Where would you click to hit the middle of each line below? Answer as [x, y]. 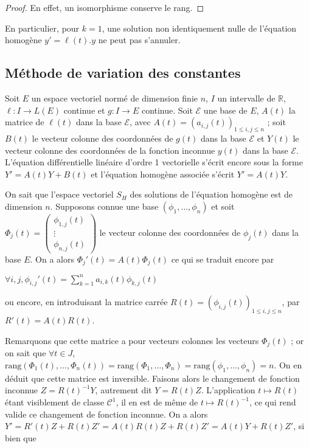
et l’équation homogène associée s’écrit [163, 174]
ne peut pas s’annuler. [139, 40]
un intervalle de [246, 98]
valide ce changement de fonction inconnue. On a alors [106, 414]
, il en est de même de [157, 402]
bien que [21, 437]
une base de [225, 110]
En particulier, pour [42, 28]
